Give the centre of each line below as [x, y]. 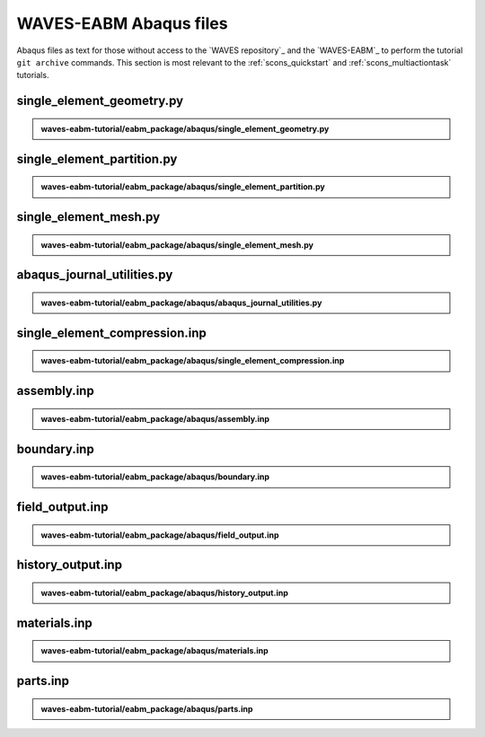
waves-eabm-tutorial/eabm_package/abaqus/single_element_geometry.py [185, 128]
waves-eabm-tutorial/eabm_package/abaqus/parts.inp [147, 708]
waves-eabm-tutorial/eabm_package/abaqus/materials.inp [154, 651]
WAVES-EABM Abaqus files [122, 23]
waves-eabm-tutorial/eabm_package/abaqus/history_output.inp [165, 592]
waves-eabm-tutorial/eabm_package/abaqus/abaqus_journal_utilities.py [181, 303]
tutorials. [33, 75]
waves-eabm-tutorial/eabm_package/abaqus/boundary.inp [155, 477]
